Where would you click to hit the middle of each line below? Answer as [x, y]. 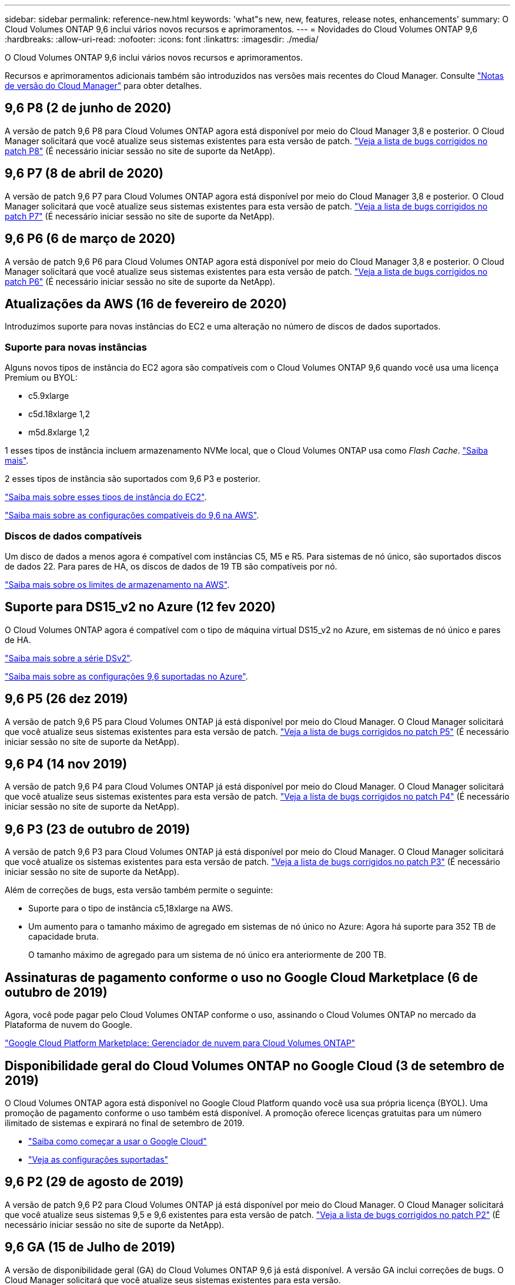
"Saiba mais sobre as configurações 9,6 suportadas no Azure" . [126, 676]
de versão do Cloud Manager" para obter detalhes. [103, 86]
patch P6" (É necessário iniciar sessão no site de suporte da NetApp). [140, 281]
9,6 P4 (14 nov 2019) [66, 764]
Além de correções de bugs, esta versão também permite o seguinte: [139, 890]
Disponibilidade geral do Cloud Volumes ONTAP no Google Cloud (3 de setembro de [255, 1066]
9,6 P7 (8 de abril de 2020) [84, 174]
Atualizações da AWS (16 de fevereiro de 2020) [146, 304]
